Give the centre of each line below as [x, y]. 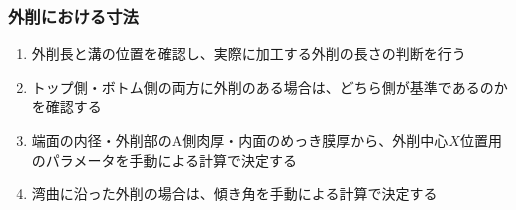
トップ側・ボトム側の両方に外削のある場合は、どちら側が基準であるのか [269, 86]
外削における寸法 [73, 15]
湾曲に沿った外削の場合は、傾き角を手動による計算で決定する [234, 193]
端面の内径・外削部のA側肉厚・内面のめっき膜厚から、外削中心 [240, 140]
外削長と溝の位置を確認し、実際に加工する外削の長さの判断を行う [248, 53]
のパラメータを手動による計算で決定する [164, 159]
